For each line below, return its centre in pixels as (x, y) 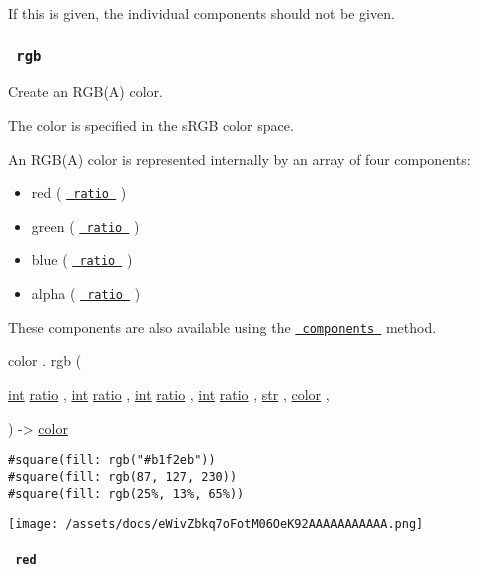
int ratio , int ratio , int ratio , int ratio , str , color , (169, 394)
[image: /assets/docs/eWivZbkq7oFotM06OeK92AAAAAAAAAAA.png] (216, 524)
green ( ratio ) (85, 225)
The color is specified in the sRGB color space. (151, 124)
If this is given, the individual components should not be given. (201, 13)
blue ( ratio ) (82, 259)
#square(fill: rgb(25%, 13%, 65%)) (126, 493)
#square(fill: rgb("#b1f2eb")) (112, 460)
